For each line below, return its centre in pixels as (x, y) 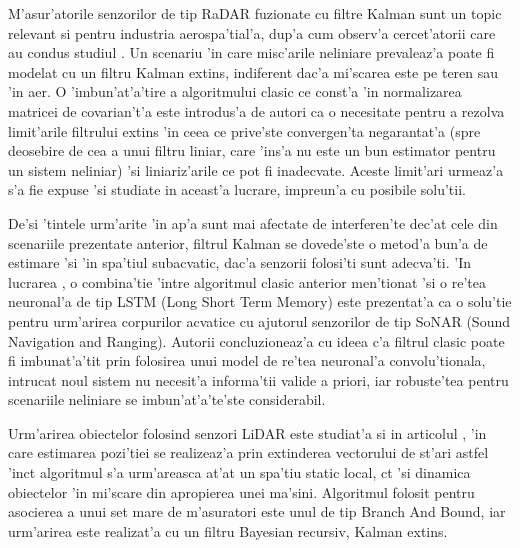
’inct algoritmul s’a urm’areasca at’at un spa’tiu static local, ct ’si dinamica (239, 472)
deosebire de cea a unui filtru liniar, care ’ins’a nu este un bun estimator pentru (252, 150)
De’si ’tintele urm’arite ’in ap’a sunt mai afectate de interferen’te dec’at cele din (253, 222)
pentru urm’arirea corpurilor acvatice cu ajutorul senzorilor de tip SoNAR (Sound (259, 320)
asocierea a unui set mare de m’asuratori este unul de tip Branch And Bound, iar (257, 511)
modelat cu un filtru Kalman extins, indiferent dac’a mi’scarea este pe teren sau (253, 71)
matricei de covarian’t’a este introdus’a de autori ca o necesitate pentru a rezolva (256, 110)
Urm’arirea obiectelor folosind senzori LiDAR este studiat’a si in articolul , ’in (247, 432)
